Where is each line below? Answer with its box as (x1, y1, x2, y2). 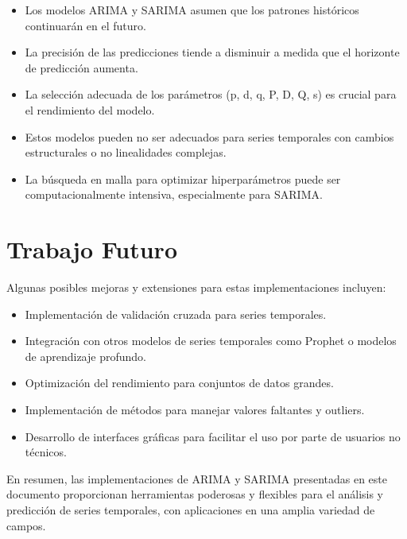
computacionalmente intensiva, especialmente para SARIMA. (25, 186, 323, 203)
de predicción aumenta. (25, 59, 138, 76)
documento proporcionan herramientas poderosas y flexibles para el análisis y (6, 486, 383, 502)
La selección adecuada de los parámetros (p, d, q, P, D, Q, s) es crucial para (25, 86, 397, 103)
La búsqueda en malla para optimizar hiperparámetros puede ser (25, 170, 341, 187)
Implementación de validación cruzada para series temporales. (25, 305, 327, 322)
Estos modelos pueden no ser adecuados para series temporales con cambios (25, 128, 394, 145)
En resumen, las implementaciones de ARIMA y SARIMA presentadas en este (6, 470, 388, 487)
